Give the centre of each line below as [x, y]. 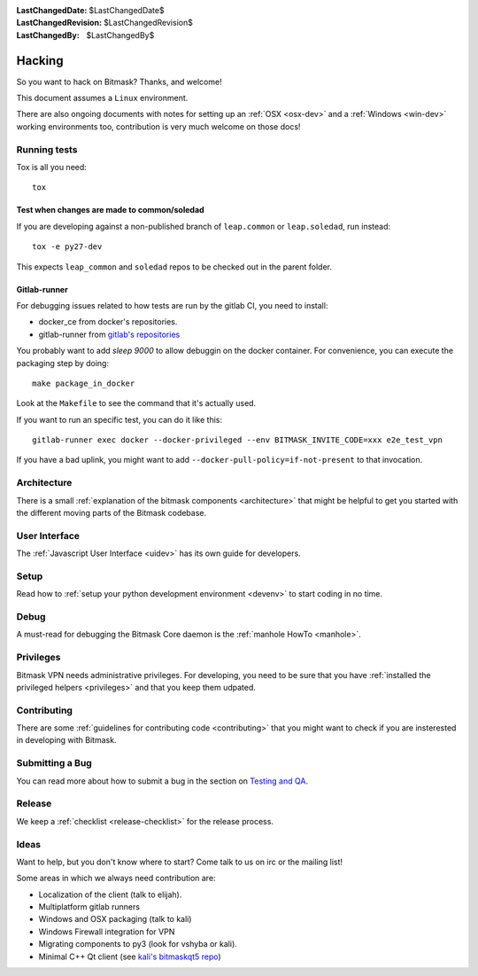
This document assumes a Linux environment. [102, 98]
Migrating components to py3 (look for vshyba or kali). [138, 944]
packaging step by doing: [63, 363]
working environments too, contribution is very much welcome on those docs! [158, 126]
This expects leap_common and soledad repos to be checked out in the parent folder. [174, 267]
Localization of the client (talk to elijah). [110, 894]
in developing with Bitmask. [66, 740]
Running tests [47, 149]
